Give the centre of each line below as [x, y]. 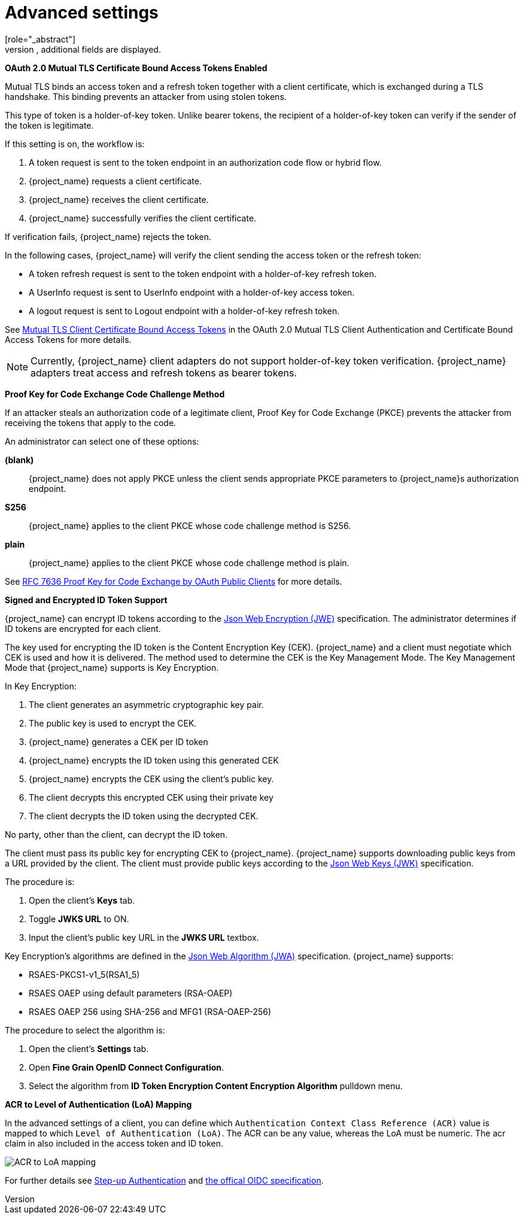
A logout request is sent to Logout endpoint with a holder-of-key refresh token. [184, 311]
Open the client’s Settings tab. [89, 1048]
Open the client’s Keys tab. [82, 900]
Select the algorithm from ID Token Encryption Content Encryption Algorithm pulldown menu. [216, 1086]
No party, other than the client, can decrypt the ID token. [116, 834]
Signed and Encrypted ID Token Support [86, 600]
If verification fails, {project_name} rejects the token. [108, 236]
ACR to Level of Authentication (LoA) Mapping [98, 1104]
